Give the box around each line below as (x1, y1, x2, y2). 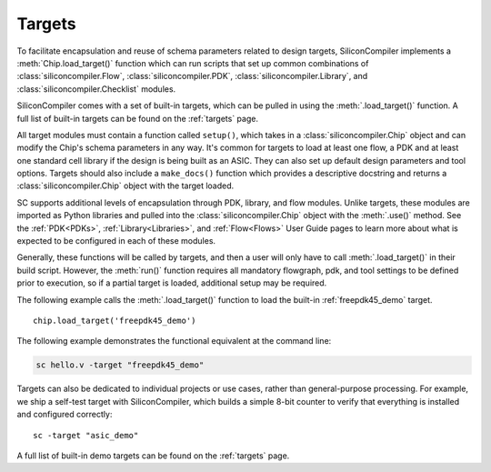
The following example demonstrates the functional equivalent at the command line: (16, 336, 332, 346)
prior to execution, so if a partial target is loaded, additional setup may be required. (16, 277, 327, 288)
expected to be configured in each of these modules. (16, 236, 216, 246)
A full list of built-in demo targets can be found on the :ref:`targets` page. (16, 450, 290, 461)
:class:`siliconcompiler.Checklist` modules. (16, 83, 176, 95)
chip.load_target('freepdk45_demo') (33, 315, 196, 326)
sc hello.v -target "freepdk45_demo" (35, 360, 205, 370)
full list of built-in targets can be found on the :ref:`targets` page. (16, 113, 259, 124)
